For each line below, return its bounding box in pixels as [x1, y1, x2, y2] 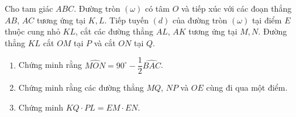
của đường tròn [172, 13, 228, 26]
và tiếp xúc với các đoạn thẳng [181, 2, 292, 14]
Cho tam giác [5, 2, 53, 14]
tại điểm [252, 13, 282, 26]
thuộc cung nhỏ [5, 25, 60, 37]
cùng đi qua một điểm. [206, 81, 288, 94]
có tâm [144, 2, 170, 14]
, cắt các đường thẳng [75, 25, 154, 37]
